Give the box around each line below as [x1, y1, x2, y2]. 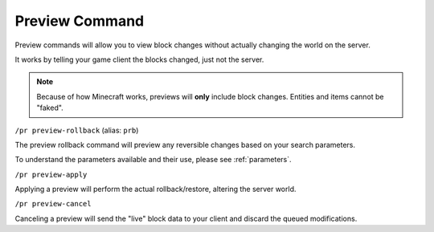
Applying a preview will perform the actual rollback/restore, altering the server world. [14, 185, 297, 194]
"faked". [36, 103, 63, 112]
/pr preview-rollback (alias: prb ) [14, 125, 139, 135]
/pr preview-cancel [14, 199, 92, 209]
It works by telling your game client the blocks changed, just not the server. [14, 55, 264, 64]
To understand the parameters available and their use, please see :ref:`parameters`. [14, 155, 293, 165]
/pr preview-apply [14, 169, 88, 179]
